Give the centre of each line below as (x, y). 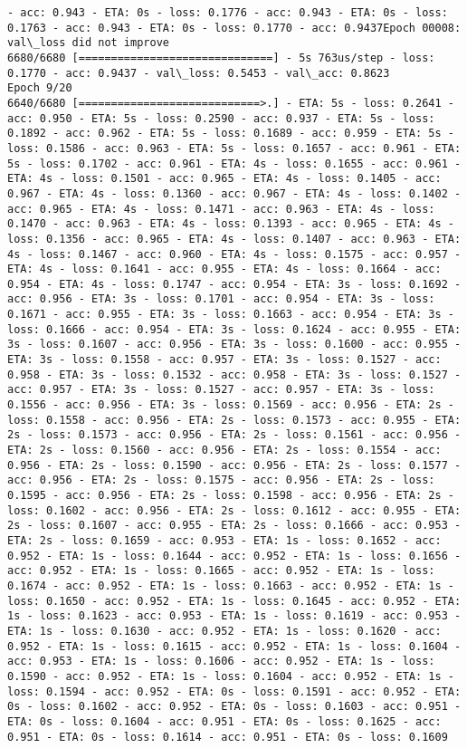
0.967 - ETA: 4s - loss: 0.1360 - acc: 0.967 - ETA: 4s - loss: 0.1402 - (234, 193)
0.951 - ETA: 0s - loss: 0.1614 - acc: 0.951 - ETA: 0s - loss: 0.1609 (228, 737)
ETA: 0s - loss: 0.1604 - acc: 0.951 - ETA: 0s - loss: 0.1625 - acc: (224, 721)
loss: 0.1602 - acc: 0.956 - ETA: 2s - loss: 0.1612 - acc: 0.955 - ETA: (234, 510)
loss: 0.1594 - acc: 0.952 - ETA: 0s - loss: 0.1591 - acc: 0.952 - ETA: (234, 691)
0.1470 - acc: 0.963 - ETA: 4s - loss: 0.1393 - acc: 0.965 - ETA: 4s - (231, 224)
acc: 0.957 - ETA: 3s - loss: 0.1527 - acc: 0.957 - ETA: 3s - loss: (221, 390)
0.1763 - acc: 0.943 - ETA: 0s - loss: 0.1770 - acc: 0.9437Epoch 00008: (234, 28)
